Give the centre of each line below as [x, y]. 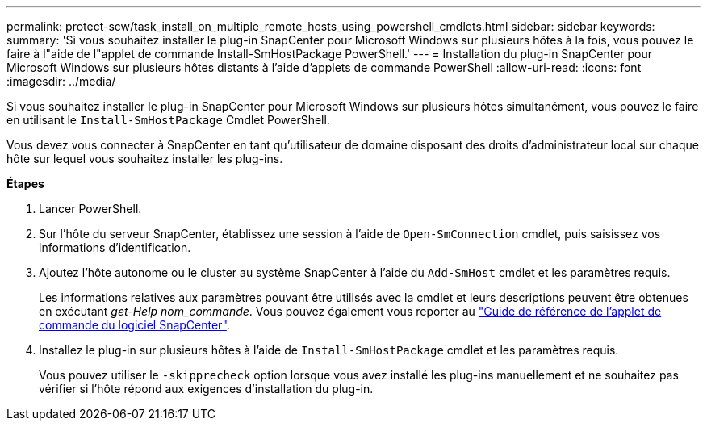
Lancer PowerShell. [90, 209]
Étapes [25, 184]
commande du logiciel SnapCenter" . [134, 325]
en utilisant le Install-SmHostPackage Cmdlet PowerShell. [168, 120]
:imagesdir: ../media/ [61, 81]
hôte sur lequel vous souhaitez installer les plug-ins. [145, 159]
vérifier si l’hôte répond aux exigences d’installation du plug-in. [206, 389]
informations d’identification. [115, 247]
